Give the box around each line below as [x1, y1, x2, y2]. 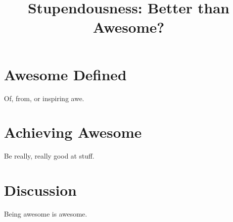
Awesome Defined [4, 64, 127, 84]
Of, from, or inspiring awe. [4, 93, 84, 103]
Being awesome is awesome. [4, 208, 87, 219]
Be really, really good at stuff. [4, 151, 94, 161]
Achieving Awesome [4, 122, 142, 142]
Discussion [4, 180, 77, 200]
